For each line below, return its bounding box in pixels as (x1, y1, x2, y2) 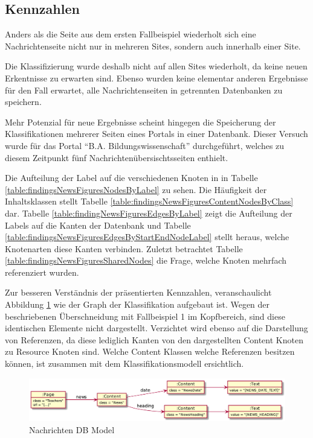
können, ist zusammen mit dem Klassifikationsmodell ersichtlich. (5, 357, 244, 370)
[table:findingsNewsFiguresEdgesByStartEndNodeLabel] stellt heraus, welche (5, 230, 289, 243)
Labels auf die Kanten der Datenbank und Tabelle (5, 218, 191, 231)
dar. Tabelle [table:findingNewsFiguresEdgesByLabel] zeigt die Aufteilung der (5, 206, 292, 219)
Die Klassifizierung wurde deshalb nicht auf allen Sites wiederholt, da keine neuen (5, 60, 308, 72)
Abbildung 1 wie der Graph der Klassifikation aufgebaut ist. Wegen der (5, 298, 270, 311)
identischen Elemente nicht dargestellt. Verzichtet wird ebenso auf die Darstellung (5, 322, 308, 334)
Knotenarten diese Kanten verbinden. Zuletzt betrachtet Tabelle (5, 242, 243, 255)
